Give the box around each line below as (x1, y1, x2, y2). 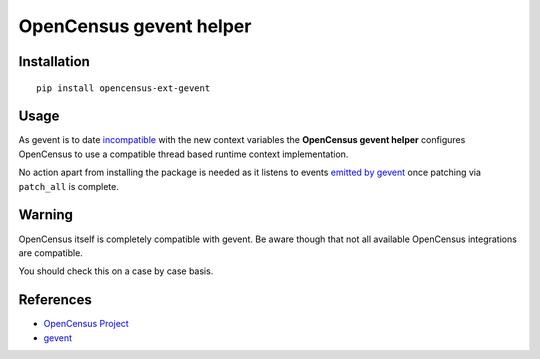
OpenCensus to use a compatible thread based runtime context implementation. (18, 148, 349, 160)
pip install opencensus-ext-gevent (36, 82, 211, 94)
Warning (18, 206, 74, 224)
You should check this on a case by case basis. (18, 265, 214, 277)
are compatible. (18, 246, 84, 259)
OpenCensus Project (43, 318, 129, 330)
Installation (18, 53, 90, 70)
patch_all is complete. (18, 180, 119, 192)
